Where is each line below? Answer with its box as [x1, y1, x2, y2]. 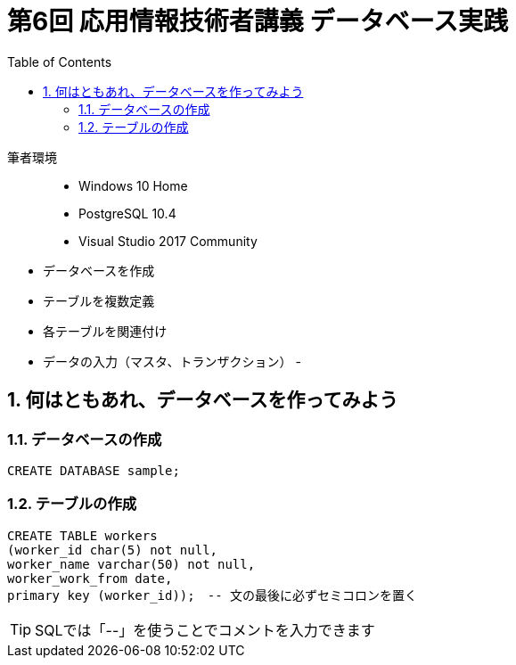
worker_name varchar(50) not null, [7, 556, 256, 571]
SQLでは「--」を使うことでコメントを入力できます [35, 620, 375, 639]
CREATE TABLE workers [7, 528, 158, 543]
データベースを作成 [43, 262, 155, 278]
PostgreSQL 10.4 [78, 205, 176, 221]
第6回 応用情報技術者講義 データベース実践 [7, 6, 509, 37]
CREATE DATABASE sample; [7, 463, 180, 478]
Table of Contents [7, 53, 112, 70]
